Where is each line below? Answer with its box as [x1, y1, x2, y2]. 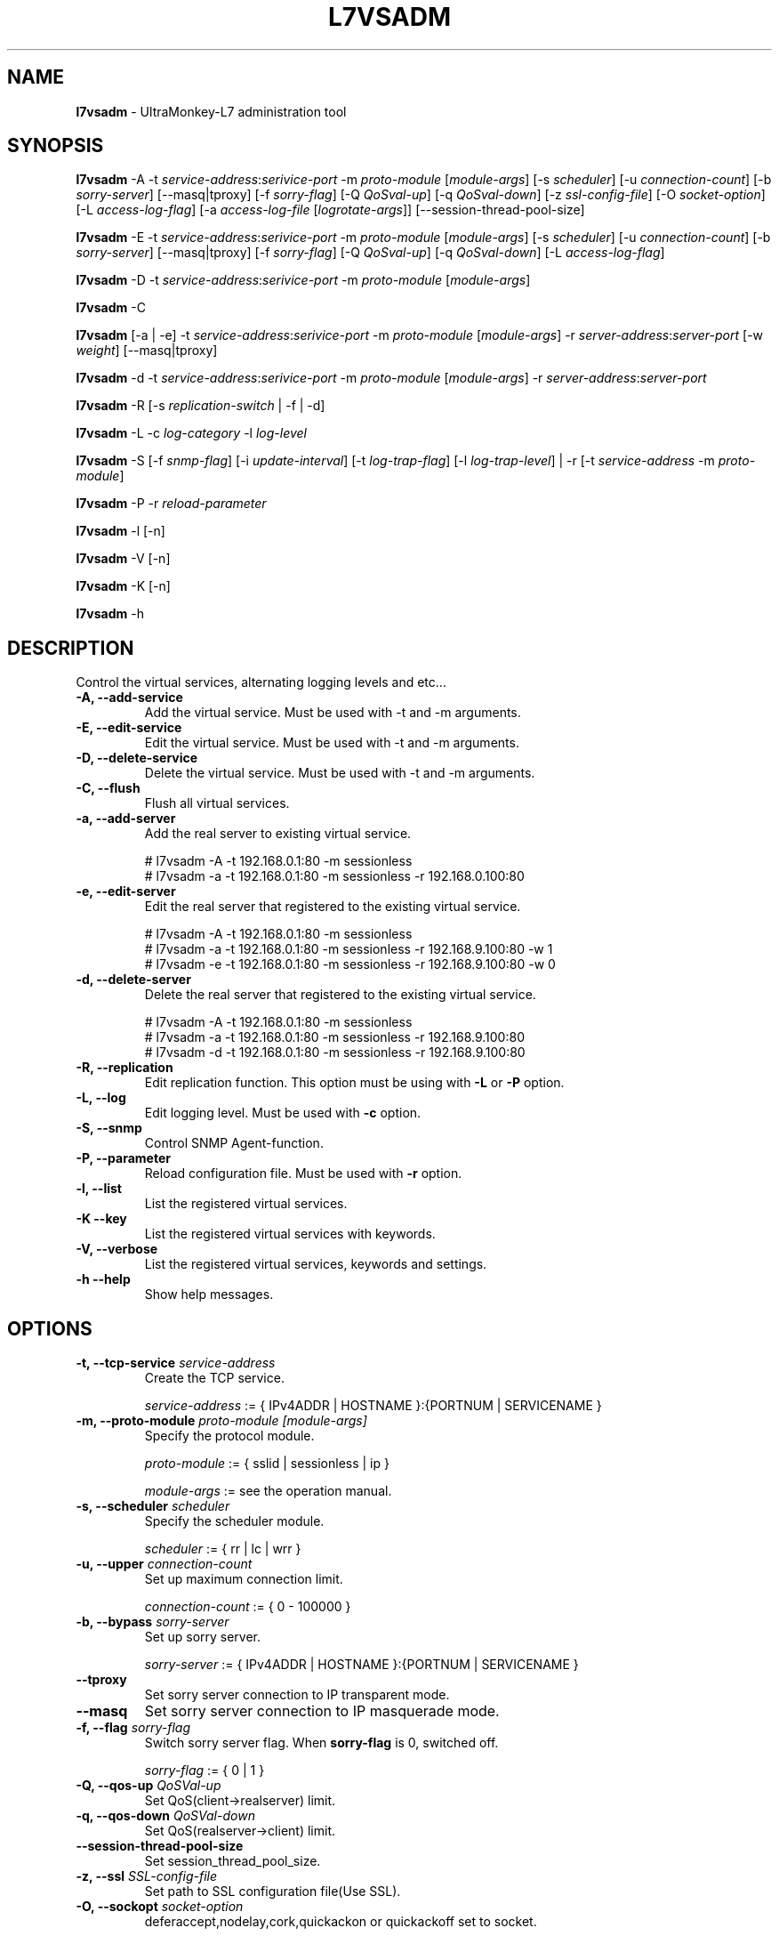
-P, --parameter [76, 1150, 171, 1166]
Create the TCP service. [144, 1370, 285, 1386]
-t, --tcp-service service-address [76, 1355, 276, 1371]
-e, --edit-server [76, 883, 176, 899]
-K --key [76, 1211, 127, 1227]
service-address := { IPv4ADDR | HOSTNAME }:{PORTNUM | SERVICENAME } [144, 1398, 602, 1414]
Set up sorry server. [144, 1629, 261, 1645]
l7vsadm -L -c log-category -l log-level [76, 425, 307, 441]
